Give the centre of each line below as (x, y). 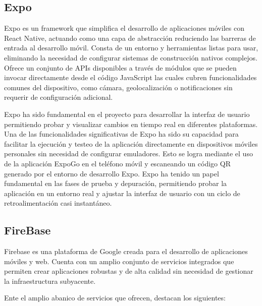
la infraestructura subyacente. (50, 281)
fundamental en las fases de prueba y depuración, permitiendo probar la (116, 183)
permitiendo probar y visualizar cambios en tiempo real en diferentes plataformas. (131, 124)
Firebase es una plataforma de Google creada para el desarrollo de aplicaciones (126, 251)
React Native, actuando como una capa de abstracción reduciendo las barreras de (130, 38)
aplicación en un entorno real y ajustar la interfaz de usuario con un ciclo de (122, 193)
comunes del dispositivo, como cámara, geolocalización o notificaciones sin (118, 87)
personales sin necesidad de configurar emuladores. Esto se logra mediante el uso (128, 154)
